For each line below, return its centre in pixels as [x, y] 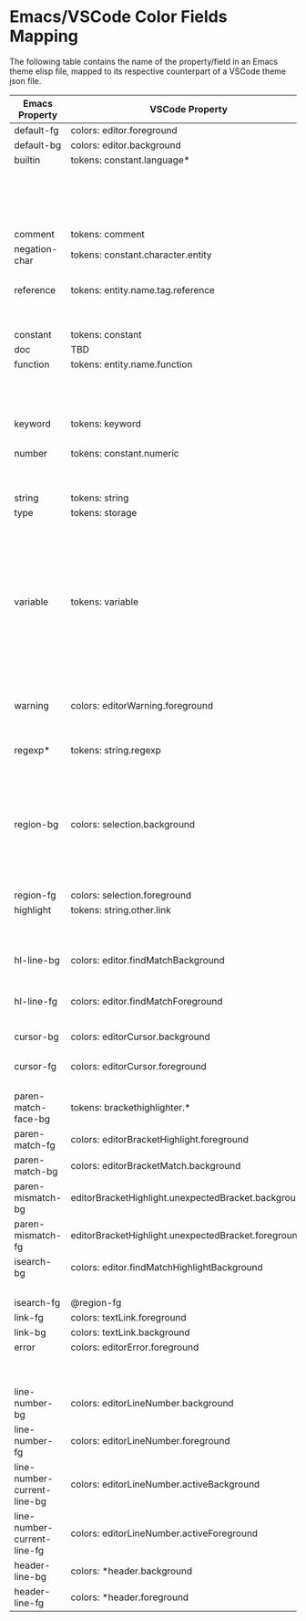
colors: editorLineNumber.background [152, 1403]
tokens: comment [108, 234]
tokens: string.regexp [116, 750]
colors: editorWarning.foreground [142, 705]
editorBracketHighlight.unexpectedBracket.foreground [187, 1235]
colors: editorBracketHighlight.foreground [159, 1139]
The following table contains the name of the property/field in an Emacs [144, 61]
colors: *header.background [132, 1571]
